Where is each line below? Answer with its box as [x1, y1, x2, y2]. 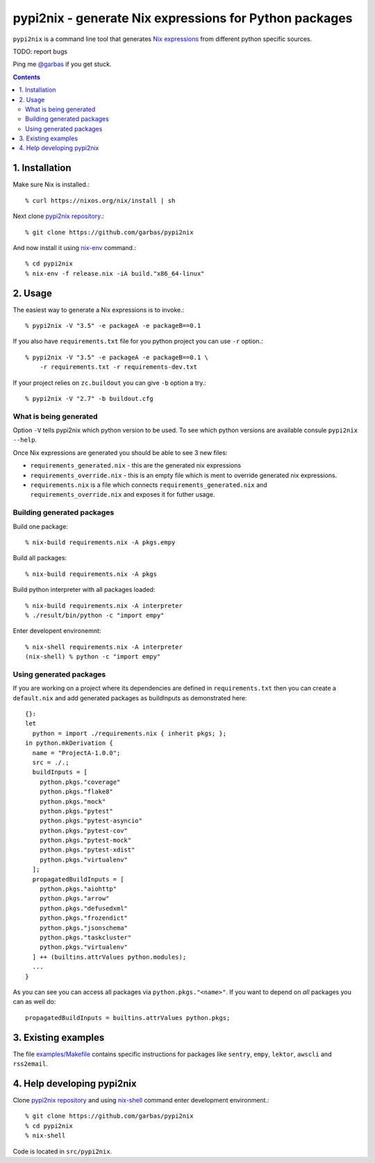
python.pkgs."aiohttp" [39, 885, 117, 893]
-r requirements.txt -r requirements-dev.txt [39, 363, 198, 371]
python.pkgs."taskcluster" [39, 934, 132, 941]
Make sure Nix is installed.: [12, 181, 90, 189]
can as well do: [12, 998, 56, 1006]
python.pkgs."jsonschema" [39, 924, 128, 932]
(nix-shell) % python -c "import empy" [25, 653, 161, 661]
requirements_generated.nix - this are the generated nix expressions [30, 461, 242, 470]
